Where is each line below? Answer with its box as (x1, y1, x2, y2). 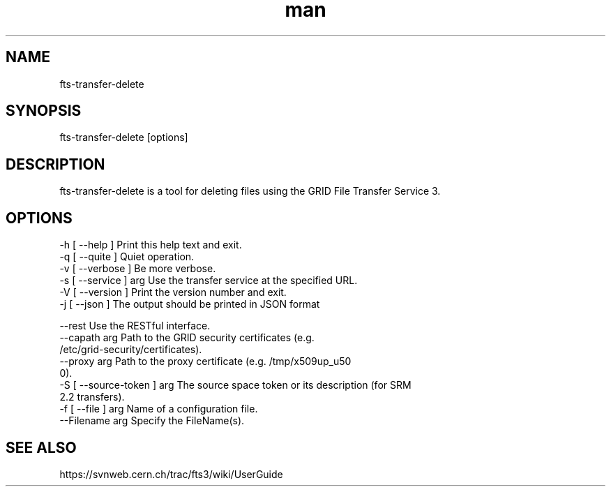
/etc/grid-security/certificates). (59, 343, 202, 356)
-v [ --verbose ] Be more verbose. (59, 262, 216, 275)
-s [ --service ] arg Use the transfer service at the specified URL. (59, 274, 358, 287)
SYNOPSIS (6, 102, 82, 120)
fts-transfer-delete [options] (59, 131, 188, 144)
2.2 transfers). (59, 391, 125, 403)
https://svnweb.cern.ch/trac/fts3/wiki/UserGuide (59, 468, 283, 480)
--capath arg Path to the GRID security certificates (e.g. (59, 331, 315, 344)
